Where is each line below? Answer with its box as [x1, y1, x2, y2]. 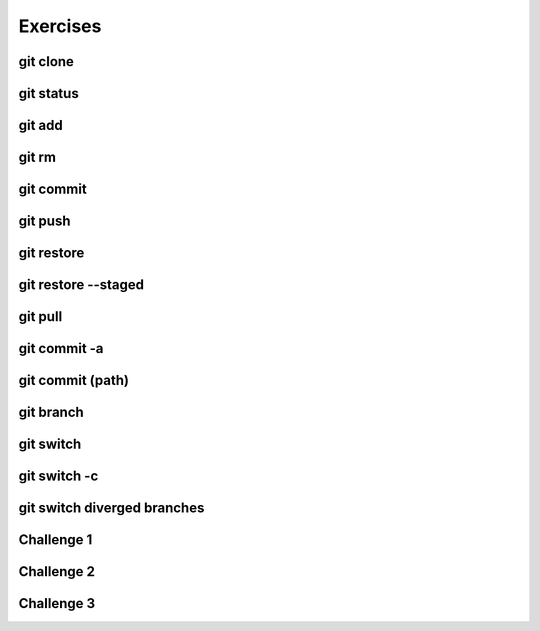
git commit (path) [18, 372, 130, 389]
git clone [18, 53, 75, 70]
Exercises [18, 15, 102, 37]
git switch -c [18, 468, 99, 485]
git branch [18, 404, 84, 421]
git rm [18, 149, 57, 166]
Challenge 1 [18, 531, 93, 549]
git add [18, 117, 64, 134]
